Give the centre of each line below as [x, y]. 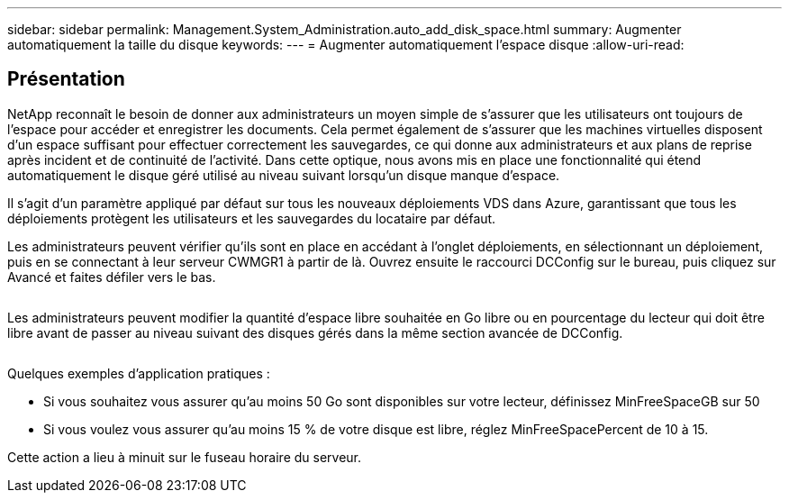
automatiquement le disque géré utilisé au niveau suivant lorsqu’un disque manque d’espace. [284, 175]
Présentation [66, 79]
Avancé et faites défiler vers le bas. [112, 277]
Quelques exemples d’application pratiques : [139, 373]
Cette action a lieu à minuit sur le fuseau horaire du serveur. [185, 457]
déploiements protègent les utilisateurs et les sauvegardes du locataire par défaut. [252, 218]
